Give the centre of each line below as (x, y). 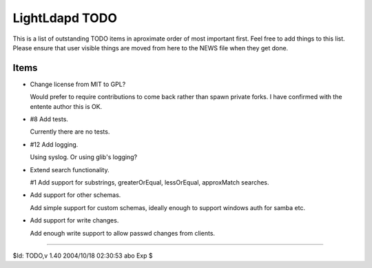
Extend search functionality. (70, 169)
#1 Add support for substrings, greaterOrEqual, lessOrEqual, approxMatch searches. (149, 182)
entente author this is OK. (66, 106)
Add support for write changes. (74, 220)
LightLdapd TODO (65, 18)
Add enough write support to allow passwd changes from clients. (123, 233)
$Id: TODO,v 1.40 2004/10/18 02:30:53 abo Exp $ (83, 256)
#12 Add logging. (54, 144)
